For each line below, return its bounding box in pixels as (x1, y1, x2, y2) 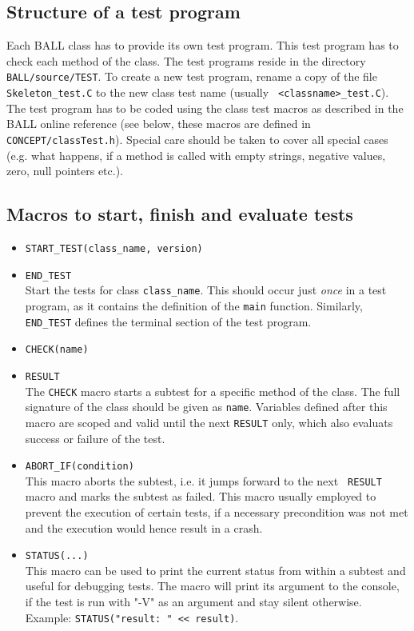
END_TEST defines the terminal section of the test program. (25, 313, 312, 329)
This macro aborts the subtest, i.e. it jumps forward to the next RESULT (25, 472, 382, 489)
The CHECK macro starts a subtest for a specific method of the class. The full (25, 382, 400, 399)
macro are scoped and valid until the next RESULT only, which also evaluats (25, 413, 393, 430)
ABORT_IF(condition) (25, 461, 134, 473)
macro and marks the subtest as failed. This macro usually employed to (25, 488, 376, 505)
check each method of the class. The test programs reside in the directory (6, 52, 366, 69)
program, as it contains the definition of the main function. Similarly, (25, 297, 363, 314)
